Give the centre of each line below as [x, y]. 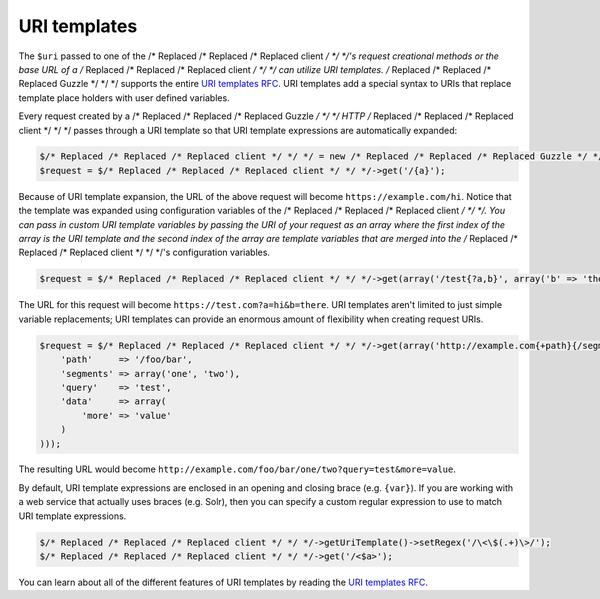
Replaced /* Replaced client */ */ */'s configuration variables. [144, 252]
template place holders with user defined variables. [124, 97]
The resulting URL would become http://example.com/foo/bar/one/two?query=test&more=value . [237, 469]
